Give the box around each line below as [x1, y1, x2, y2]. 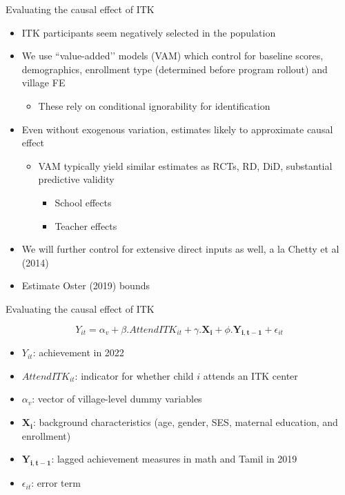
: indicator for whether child [75, 368, 194, 382]
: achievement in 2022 [32, 345, 124, 360]
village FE [21, 75, 66, 90]
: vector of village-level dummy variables [32, 391, 202, 406]
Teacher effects [55, 218, 117, 233]
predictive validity [38, 172, 115, 186]
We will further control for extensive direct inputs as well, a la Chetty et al [21, 242, 339, 256]
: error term [31, 476, 81, 490]
